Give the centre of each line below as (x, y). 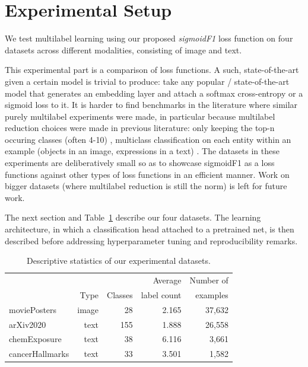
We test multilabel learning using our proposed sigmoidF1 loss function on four (149, 38)
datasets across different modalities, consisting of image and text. (123, 50)
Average (167, 280)
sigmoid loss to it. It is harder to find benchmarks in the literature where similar (151, 105)
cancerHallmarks (39, 354)
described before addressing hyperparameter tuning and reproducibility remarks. (151, 240)
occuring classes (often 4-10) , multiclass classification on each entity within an (148, 139)
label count (161, 294)
